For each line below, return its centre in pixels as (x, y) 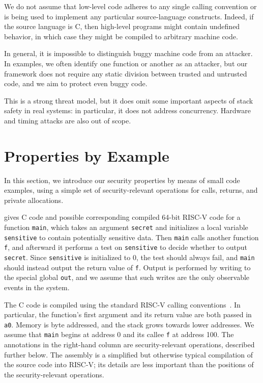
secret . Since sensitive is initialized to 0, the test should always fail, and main (129, 257)
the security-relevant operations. (54, 374)
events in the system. (37, 287)
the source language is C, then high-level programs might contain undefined (122, 26)
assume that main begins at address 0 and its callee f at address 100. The (119, 334)
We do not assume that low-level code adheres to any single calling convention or (130, 6)
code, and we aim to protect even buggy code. (76, 83)
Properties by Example (87, 155)
